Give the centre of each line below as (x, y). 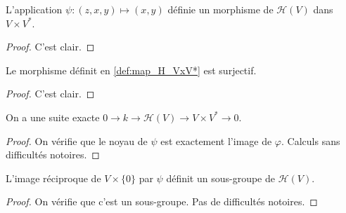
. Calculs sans (311, 140)
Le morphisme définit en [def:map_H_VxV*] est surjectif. (131, 70)
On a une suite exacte (53, 117)
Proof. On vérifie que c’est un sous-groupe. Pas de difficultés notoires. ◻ (162, 201)
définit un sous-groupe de (220, 178)
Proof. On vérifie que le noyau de (77, 140)
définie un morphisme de (220, 9)
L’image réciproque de (53, 178)
